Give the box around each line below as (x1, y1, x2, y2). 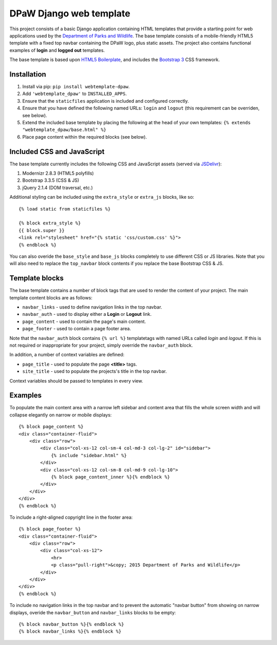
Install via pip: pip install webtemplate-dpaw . (22, 84, 130, 90)
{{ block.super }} (18, 227, 65, 233)
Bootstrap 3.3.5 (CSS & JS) (22, 177, 80, 183)
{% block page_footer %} (18, 526, 81, 532)
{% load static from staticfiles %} (18, 206, 111, 212)
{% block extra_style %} (18, 220, 81, 226)
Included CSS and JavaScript (9, 147, 105, 156)
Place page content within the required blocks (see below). (22, 134, 147, 140)
